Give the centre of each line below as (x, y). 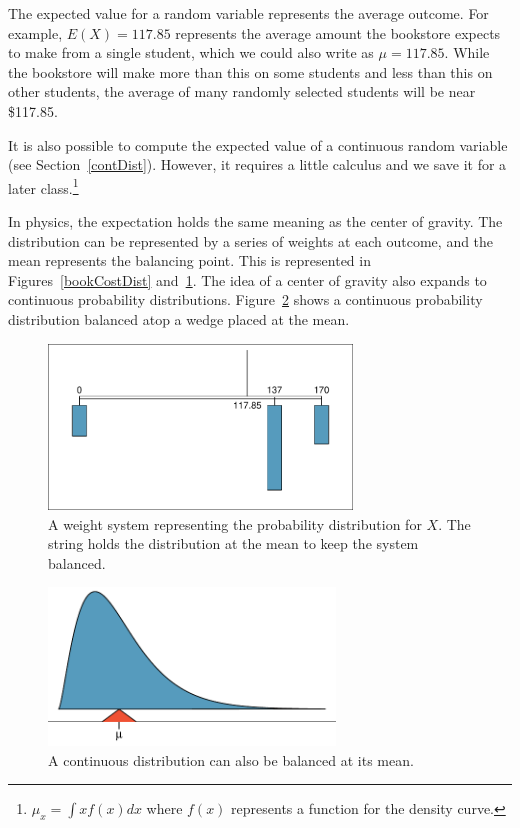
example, (35, 32)
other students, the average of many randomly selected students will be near (242, 91)
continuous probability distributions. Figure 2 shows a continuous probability (245, 299)
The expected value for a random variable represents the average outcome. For (248, 13)
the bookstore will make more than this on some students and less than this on (250, 71)
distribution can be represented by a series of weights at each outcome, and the (251, 240)
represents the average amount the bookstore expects (338, 32)
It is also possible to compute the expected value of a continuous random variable (258, 144)
